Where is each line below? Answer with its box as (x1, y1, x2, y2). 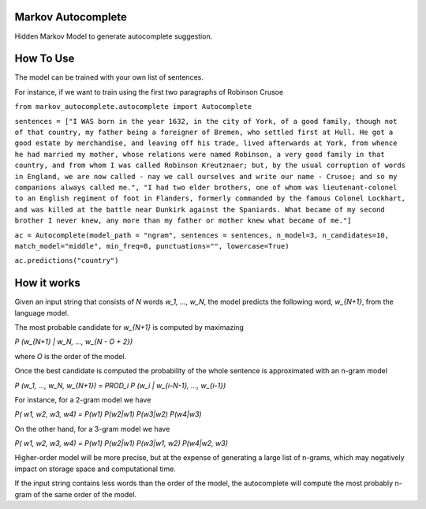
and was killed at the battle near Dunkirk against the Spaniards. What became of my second (14, 205, 386, 214)
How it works (14, 276, 80, 290)
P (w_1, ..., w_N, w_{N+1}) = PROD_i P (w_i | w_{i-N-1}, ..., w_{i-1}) (14, 380, 226, 390)
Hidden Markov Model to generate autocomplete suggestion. (14, 32, 213, 41)
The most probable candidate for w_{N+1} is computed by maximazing (14, 322, 245, 331)
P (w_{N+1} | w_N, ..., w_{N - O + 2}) (14, 337, 133, 346)
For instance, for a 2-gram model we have (14, 395, 151, 404)
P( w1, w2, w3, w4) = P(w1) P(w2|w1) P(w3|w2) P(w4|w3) (14, 410, 202, 419)
